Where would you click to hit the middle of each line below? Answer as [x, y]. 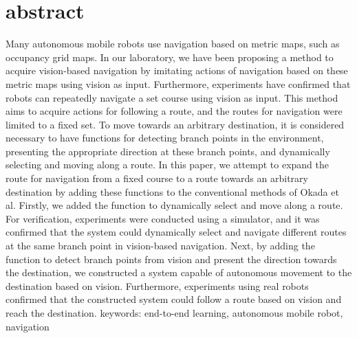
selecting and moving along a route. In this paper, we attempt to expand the [167, 165]
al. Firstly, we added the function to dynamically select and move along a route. [174, 205]
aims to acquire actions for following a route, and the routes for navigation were [174, 111]
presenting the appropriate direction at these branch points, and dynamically [168, 151]
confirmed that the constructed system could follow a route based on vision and [174, 299]
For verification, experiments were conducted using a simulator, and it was [163, 218]
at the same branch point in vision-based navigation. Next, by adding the [160, 246]
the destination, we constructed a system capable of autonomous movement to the [179, 272]
